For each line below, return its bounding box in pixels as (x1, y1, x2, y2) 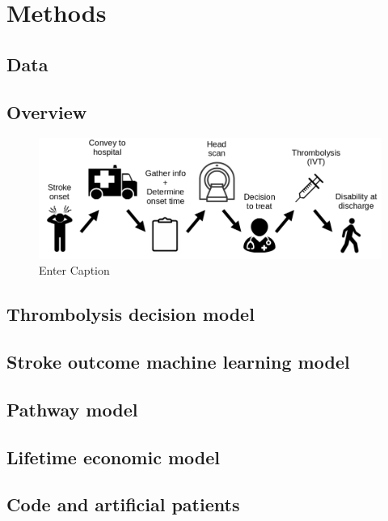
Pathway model (6, 396, 138, 421)
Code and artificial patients (6, 492, 240, 517)
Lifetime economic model (6, 444, 220, 469)
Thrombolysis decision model (6, 301, 255, 327)
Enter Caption (39, 262, 110, 279)
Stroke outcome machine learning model (6, 349, 350, 374)
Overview (6, 99, 87, 124)
